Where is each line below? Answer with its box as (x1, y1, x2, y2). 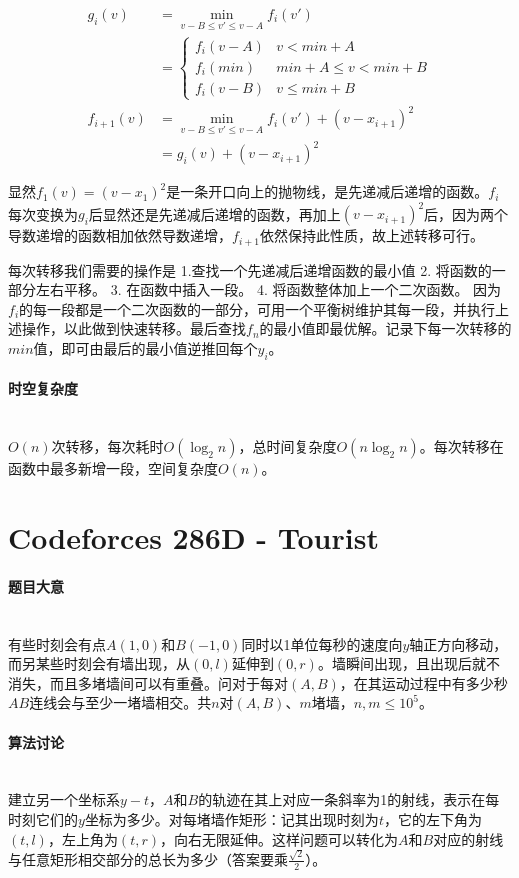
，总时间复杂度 (238, 436, 337, 457)
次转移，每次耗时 (51, 436, 164, 457)
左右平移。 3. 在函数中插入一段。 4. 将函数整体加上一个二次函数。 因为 (35, 279, 502, 300)
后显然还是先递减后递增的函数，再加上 (88, 203, 341, 224)
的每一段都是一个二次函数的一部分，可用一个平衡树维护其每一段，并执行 (19, 298, 496, 319)
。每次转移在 (419, 436, 504, 457)
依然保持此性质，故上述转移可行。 (260, 225, 485, 246)
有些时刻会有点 (8, 633, 106, 654)
